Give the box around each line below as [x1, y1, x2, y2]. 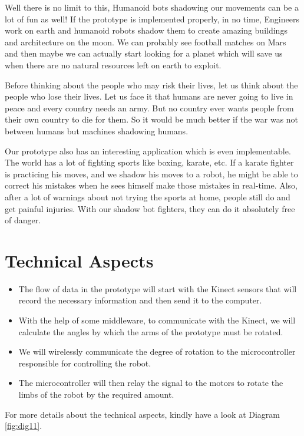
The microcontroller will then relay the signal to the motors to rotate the [18, 376, 283, 389]
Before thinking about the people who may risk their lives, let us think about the [5, 78, 298, 91]
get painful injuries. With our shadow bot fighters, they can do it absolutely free [5, 202, 295, 214]
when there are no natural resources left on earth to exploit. [5, 58, 222, 71]
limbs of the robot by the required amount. [18, 388, 174, 400]
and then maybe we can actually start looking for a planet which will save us [5, 47, 283, 60]
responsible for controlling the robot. [18, 356, 151, 369]
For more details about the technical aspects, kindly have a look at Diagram [5, 408, 280, 420]
